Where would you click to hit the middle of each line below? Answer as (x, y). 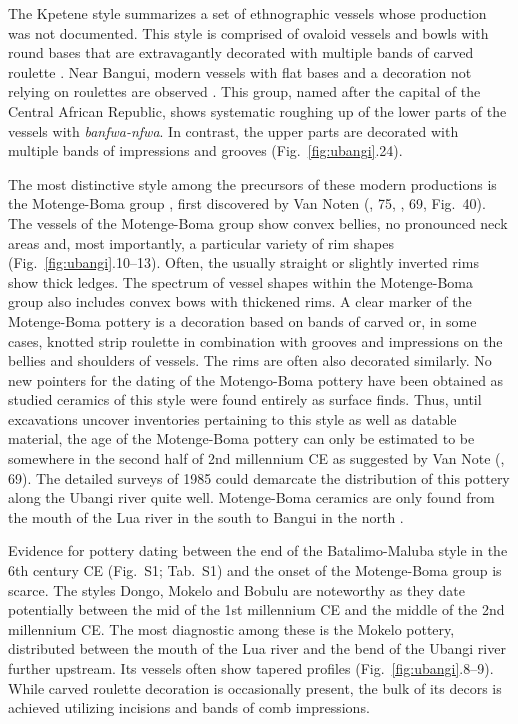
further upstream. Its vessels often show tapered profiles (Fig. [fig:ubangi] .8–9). (251, 668)
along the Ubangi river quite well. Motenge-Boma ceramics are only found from (251, 497)
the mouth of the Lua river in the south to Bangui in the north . (206, 516)
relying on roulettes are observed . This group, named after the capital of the (244, 91)
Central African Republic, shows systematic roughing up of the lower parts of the (257, 110)
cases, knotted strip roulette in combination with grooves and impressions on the (255, 340)
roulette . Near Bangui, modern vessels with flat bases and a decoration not (240, 71)
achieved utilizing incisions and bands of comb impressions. (189, 707)
